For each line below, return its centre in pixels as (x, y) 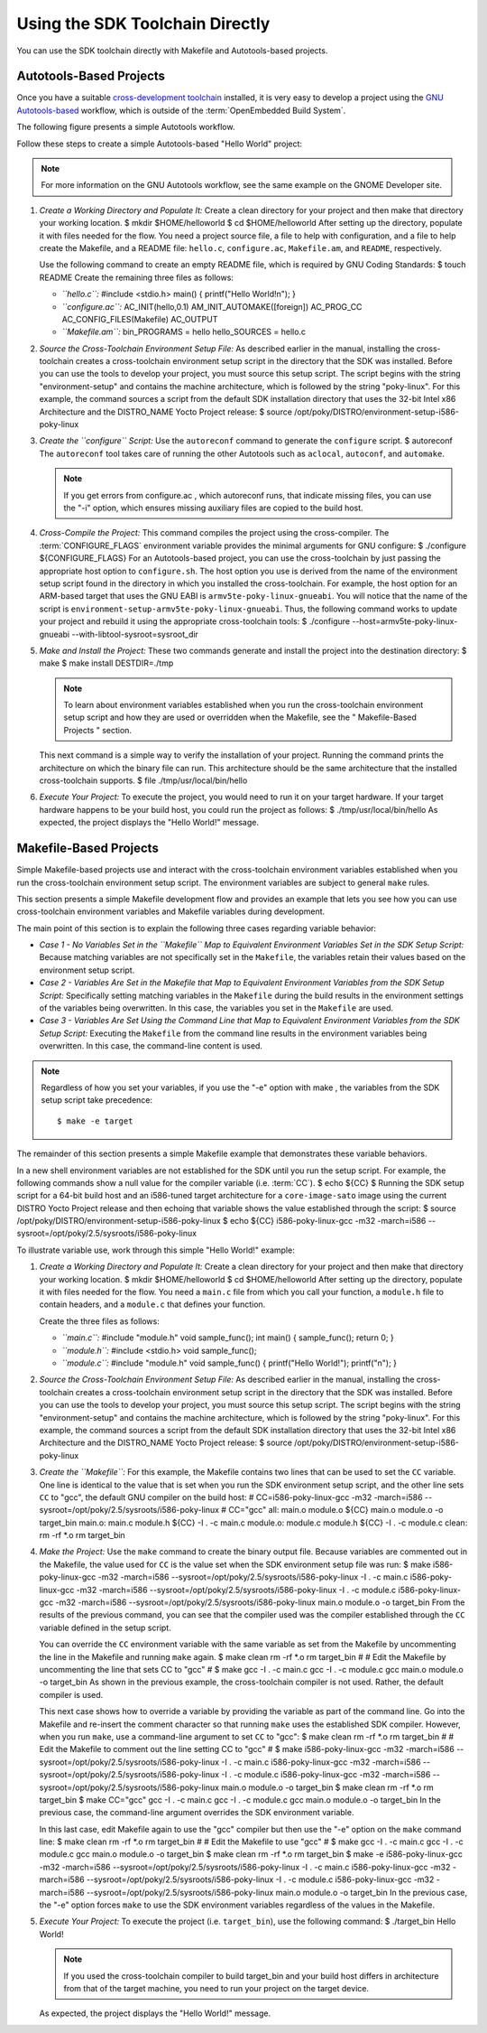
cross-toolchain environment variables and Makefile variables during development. (171, 911)
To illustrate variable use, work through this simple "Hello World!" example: (156, 1250)
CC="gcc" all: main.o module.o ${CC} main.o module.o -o (336, 1510)
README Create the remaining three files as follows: (137, 277)
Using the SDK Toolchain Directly (143, 23)
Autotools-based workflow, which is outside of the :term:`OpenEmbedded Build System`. (181, 110)
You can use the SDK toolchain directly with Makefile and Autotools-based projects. (172, 51)
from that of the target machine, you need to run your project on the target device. (216, 1988)
